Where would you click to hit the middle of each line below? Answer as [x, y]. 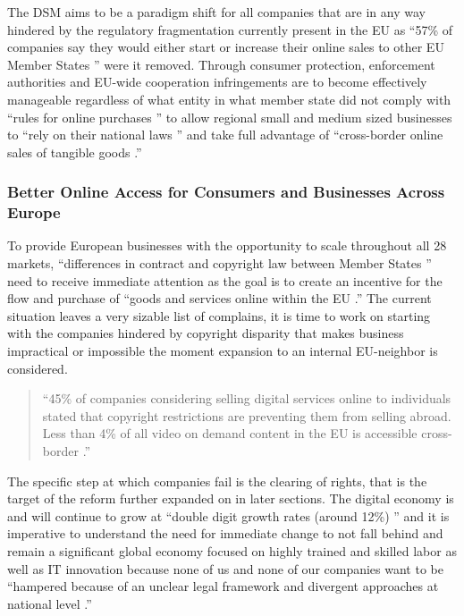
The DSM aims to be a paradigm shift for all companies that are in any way [216, 12]
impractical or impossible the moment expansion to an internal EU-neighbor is [223, 351]
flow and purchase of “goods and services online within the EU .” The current [219, 298]
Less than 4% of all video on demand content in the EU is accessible [230, 433]
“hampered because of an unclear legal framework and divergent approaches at [223, 586]
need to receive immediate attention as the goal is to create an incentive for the [225, 280]
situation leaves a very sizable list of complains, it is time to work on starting [219, 315]
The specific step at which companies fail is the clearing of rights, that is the [217, 481]
